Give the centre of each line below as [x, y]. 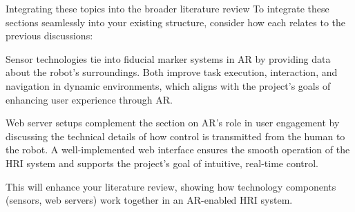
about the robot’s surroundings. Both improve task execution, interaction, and [172, 72]
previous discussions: [49, 36]
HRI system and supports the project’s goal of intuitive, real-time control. [162, 163]
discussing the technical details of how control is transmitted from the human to [175, 136]
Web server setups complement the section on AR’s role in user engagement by [173, 123]
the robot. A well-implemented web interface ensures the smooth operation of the [178, 150]
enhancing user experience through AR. [89, 99]
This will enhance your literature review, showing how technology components [171, 186]
